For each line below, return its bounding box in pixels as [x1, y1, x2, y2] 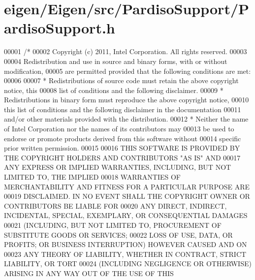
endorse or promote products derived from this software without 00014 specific [4, 133, 241, 143]
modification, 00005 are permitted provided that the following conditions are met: [4, 65, 251, 76]
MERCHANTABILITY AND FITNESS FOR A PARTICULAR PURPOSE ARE [4, 181, 250, 191]
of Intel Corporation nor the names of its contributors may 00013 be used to [4, 124, 234, 134]
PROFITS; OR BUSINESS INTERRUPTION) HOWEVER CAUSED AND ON [4, 239, 247, 249]
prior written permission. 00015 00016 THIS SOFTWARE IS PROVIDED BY [4, 143, 240, 153]
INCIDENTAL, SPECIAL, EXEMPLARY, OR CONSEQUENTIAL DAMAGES [4, 210, 248, 220]
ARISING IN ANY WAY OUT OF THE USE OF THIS [4, 268, 174, 278]
